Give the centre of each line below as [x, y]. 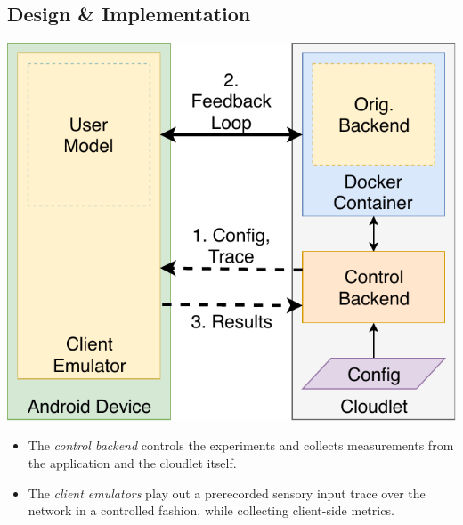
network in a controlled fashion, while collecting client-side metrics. [211, 510]
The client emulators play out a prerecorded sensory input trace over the [227, 493]
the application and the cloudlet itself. [132, 463]
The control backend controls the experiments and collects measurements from [241, 445]
